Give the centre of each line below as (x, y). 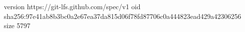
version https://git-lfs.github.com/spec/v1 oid (72, 6)
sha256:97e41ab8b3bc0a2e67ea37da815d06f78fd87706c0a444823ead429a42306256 (122, 16)
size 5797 (17, 25)
